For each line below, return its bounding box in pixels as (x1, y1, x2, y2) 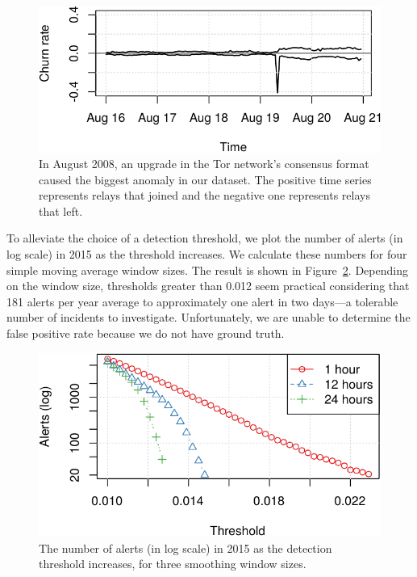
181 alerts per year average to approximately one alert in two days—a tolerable (6, 293, 398, 310)
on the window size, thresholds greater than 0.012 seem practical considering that (6, 277, 410, 294)
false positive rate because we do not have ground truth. (6, 325, 285, 342)
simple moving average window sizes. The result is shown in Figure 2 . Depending (6, 261, 408, 278)
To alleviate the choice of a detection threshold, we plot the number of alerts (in (6, 230, 403, 246)
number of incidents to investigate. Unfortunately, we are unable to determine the (6, 309, 411, 326)
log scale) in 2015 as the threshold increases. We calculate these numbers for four (6, 246, 407, 263)
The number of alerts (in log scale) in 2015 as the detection (39, 539, 332, 556)
